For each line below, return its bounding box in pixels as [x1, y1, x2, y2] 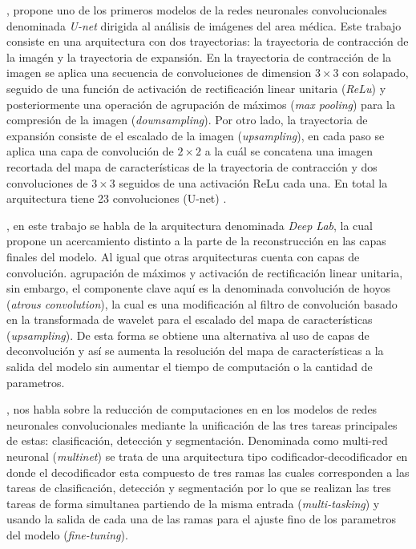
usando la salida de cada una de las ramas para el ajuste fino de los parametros [6, 511, 397, 527]
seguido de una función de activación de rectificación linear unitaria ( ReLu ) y [6, 79, 386, 96]
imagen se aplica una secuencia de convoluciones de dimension [6, 64, 312, 81]
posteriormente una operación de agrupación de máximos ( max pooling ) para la [6, 95, 395, 112]
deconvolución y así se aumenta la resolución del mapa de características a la [6, 342, 384, 359]
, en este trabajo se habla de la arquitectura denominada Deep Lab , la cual [6, 216, 374, 233]
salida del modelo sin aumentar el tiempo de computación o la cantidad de [6, 358, 373, 375]
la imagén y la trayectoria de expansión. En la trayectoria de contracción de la [6, 48, 391, 65]
